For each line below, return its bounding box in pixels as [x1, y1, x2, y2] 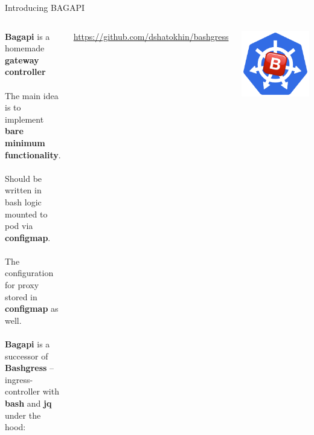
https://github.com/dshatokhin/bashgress [73, 30, 229, 42]
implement [5, 112, 44, 125]
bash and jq [5, 397, 52, 409]
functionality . [5, 148, 61, 161]
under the [5, 408, 41, 421]
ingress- [5, 373, 33, 385]
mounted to [5, 207, 48, 220]
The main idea [5, 89, 59, 101]
